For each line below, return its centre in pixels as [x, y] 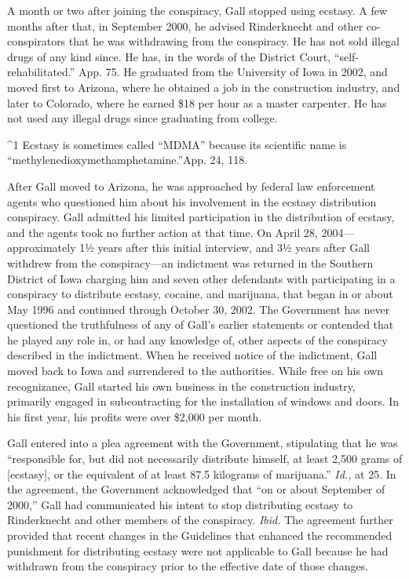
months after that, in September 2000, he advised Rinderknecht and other [185, 25]
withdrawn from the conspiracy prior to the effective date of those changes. [188, 566]
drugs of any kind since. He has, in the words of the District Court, [169, 56]
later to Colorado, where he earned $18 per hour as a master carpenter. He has [197, 102]
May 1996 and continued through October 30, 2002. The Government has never [199, 309]
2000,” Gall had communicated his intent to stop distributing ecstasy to [180, 504]
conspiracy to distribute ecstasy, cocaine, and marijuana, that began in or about [200, 294]
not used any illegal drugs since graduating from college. [142, 118]
